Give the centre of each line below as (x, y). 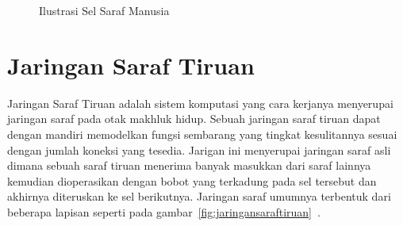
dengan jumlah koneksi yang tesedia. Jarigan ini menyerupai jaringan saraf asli (199, 149)
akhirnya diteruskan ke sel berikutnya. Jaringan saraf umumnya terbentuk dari (199, 196)
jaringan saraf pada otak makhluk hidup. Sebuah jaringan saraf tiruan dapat (194, 119)
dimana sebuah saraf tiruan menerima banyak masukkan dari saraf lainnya (189, 165)
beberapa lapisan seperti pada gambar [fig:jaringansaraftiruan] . (164, 211)
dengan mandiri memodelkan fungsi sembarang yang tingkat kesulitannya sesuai (202, 134)
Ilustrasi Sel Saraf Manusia (104, 10)
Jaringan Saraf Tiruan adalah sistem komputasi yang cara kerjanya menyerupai (200, 103)
